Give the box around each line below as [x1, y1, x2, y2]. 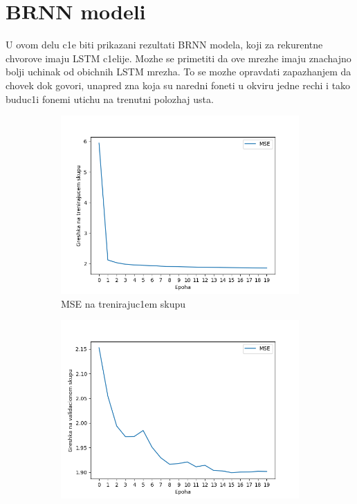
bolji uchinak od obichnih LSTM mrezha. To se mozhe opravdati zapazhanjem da [6, 64, 351, 79]
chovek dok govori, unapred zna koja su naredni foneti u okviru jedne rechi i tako [6, 77, 351, 92]
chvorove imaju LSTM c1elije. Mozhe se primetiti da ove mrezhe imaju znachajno [6, 50, 351, 65]
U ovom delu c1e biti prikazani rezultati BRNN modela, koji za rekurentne [6, 37, 323, 52]
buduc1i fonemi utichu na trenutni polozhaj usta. [6, 91, 214, 106]
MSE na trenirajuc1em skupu [61, 296, 186, 310]
